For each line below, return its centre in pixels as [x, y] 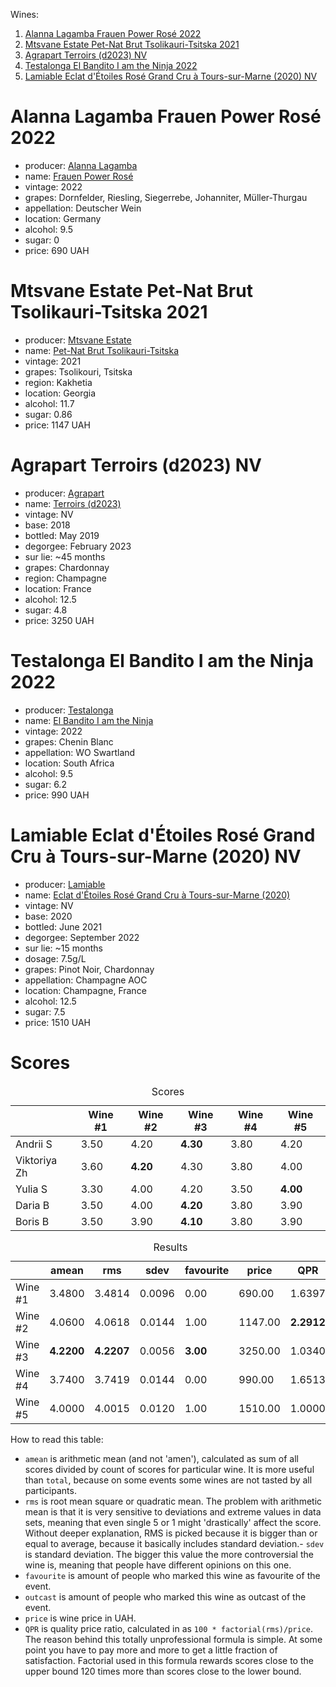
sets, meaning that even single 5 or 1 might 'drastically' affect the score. [173, 1522]
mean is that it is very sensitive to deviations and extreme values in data [173, 1511]
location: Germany [63, 218]
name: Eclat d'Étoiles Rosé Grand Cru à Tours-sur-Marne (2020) [157, 895]
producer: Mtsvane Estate [78, 340]
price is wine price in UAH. [80, 1618]
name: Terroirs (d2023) [73, 503]
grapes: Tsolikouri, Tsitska [78, 371]
